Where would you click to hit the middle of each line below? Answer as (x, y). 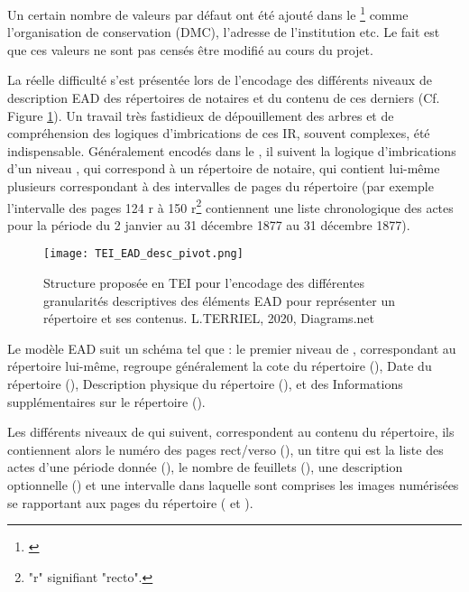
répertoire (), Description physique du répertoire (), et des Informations (205, 384)
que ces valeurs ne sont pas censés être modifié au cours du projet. (190, 49)
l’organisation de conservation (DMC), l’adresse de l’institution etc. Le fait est (224, 32)
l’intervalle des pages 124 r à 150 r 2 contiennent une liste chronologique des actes (230, 206)
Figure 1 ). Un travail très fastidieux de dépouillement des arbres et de (201, 115)
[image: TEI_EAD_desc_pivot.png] (143, 254)
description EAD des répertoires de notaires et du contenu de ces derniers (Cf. (224, 98)
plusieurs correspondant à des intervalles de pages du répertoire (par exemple (221, 186)
